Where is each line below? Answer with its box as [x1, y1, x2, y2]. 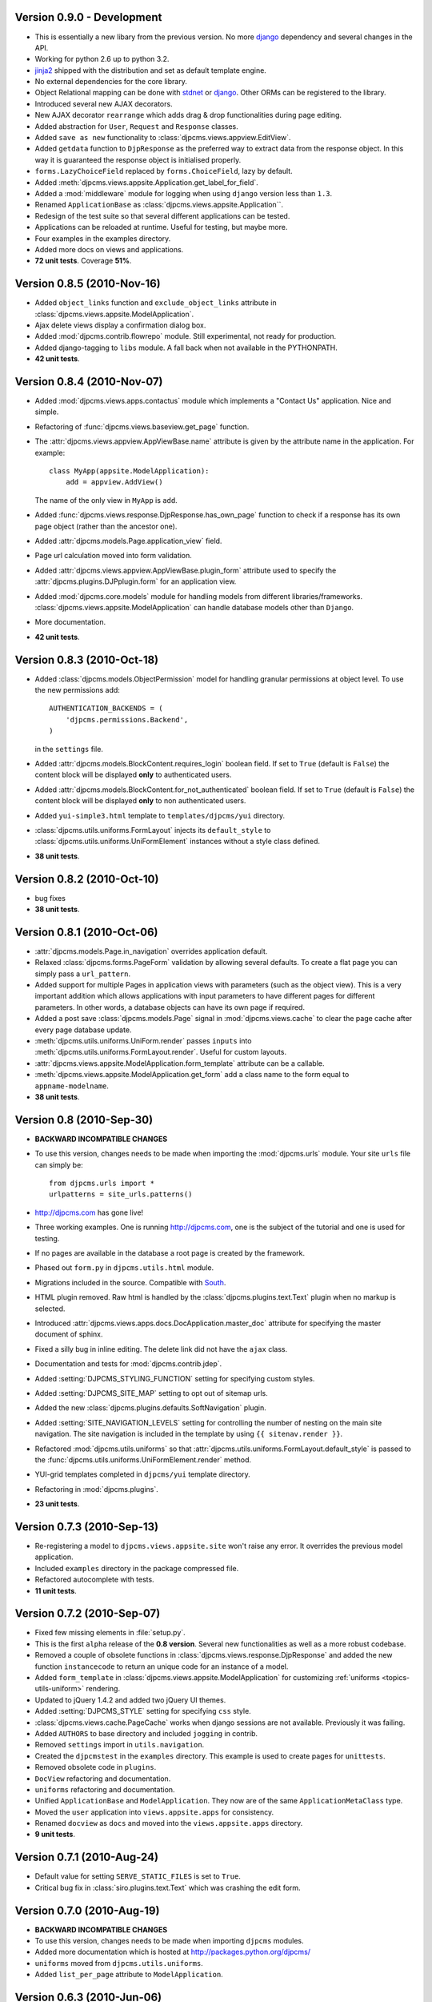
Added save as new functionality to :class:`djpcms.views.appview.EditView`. [34, 133, 291, 143]
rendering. [86, 1684, 120, 1694]
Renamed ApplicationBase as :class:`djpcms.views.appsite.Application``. [34, 200, 284, 210]
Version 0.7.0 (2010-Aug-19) [14, 1904, 160, 1917]
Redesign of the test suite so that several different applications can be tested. [34, 211, 290, 220]
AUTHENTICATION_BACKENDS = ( [49, 704, 163, 713]
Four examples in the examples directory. [34, 233, 171, 243]
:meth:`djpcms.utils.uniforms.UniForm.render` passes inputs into [34, 1036, 252, 1046]
